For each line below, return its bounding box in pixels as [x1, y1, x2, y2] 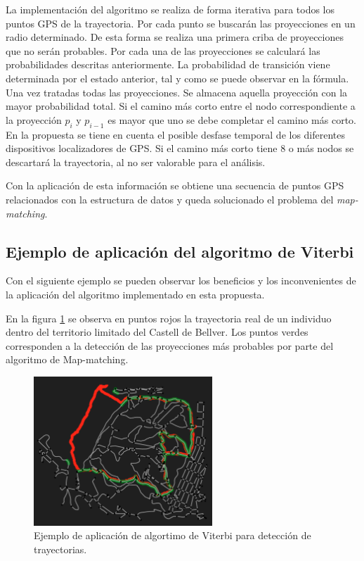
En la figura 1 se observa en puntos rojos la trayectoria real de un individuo [6, 310, 332, 325]
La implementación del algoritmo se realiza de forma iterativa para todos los [6, 2, 335, 16]
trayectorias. [34, 541, 87, 556]
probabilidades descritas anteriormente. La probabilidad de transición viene [6, 57, 330, 72]
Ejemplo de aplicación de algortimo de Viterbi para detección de [34, 528, 311, 543]
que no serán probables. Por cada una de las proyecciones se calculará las [6, 43, 320, 58]
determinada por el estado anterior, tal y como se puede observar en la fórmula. [6, 70, 349, 85]
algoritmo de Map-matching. [6, 352, 129, 367]
